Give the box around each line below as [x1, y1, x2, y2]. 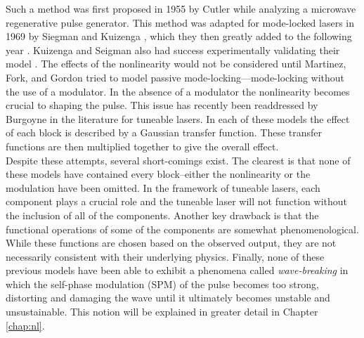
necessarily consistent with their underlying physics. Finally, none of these [6, 249, 325, 264]
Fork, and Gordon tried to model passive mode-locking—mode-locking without [6, 70, 345, 84]
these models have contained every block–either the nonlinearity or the [6, 167, 311, 181]
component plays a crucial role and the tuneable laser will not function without [6, 194, 348, 209]
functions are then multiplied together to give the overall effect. [6, 138, 279, 153]
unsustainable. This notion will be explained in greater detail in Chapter [6, 304, 318, 319]
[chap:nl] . [6, 318, 45, 332]
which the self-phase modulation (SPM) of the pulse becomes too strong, [6, 276, 319, 291]
